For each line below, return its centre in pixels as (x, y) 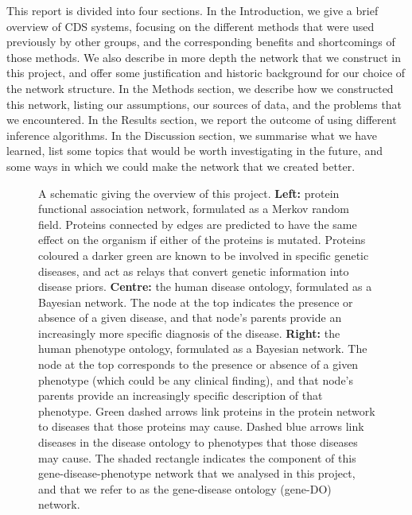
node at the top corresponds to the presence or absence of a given (198, 364)
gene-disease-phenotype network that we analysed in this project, (197, 473)
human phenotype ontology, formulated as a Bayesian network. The (203, 348)
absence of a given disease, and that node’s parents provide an (190, 318)
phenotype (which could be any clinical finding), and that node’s (196, 379)
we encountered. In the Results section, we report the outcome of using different (202, 120)
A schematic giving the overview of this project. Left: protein (189, 193)
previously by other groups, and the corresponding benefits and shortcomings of (201, 42)
